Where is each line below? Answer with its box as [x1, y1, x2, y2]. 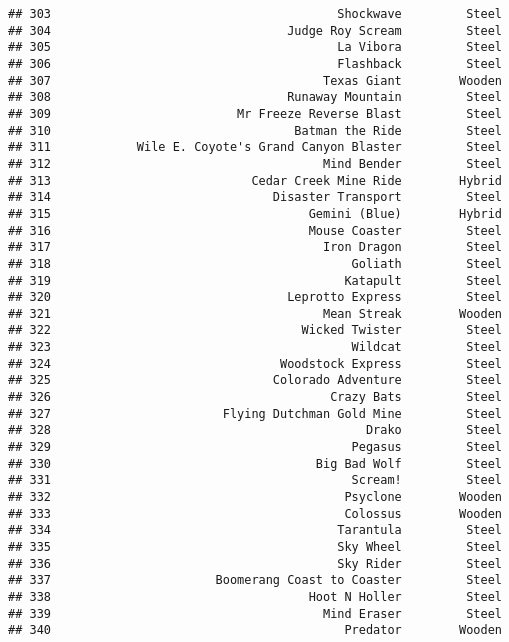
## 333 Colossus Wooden [8, 506, 502, 521]
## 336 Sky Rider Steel [8, 556, 502, 571]
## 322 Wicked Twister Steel [8, 323, 502, 338]
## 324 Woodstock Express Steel [8, 356, 502, 371]
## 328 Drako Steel [8, 423, 502, 438]
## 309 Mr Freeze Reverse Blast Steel [8, 106, 502, 121]
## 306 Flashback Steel [8, 56, 502, 71]
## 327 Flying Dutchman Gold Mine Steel [8, 406, 502, 421]
